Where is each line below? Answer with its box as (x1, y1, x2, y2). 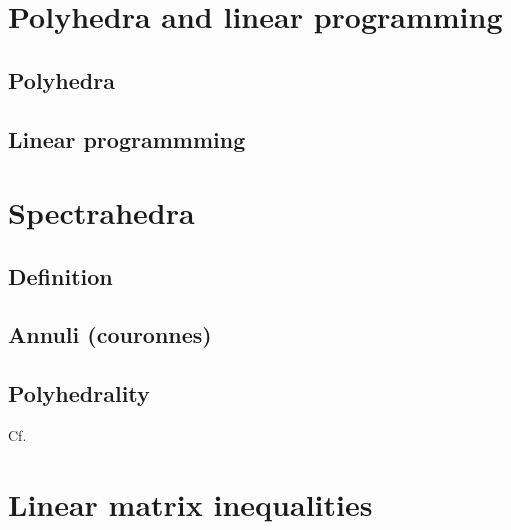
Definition (8, 260, 113, 291)
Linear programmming (8, 123, 246, 154)
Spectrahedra (8, 192, 195, 233)
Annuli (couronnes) (8, 319, 212, 350)
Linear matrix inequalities (8, 483, 373, 524)
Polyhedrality (8, 378, 150, 409)
